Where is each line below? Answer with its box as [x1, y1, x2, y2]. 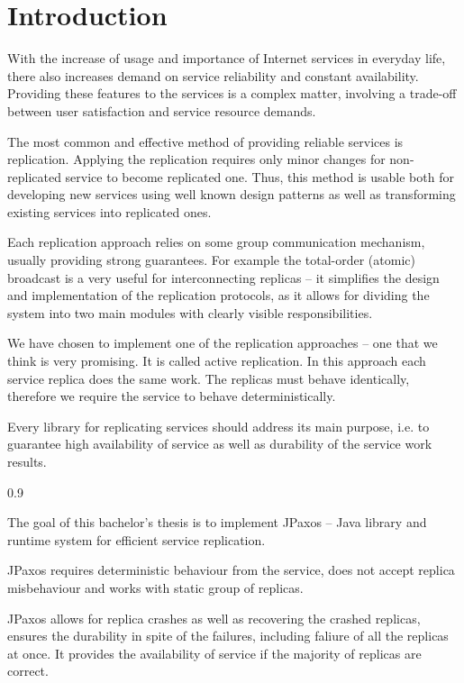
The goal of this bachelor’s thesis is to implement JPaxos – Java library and [7, 513, 427, 532]
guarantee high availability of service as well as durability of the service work [7, 434, 432, 453]
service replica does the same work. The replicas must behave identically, [7, 369, 410, 387]
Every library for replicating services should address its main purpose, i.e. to [7, 416, 430, 435]
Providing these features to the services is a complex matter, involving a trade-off [7, 84, 457, 103]
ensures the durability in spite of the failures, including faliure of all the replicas [7, 626, 449, 645]
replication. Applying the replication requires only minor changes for [7, 150, 386, 168]
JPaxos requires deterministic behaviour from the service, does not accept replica [7, 560, 455, 579]
